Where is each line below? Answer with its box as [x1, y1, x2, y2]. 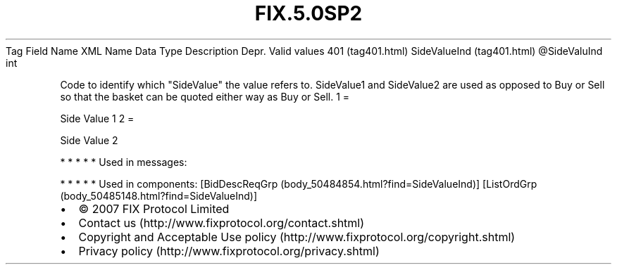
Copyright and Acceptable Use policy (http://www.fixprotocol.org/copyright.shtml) [78, 229, 516, 244]
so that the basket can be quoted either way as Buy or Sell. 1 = [60, 90, 350, 103]
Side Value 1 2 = [60, 112, 135, 124]
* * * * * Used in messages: [60, 155, 187, 168]
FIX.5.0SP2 [254, 1, 363, 25]
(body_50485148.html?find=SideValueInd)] [60, 189, 258, 202]
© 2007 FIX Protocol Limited [78, 201, 230, 216]
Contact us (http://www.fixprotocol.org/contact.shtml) [78, 215, 365, 230]
